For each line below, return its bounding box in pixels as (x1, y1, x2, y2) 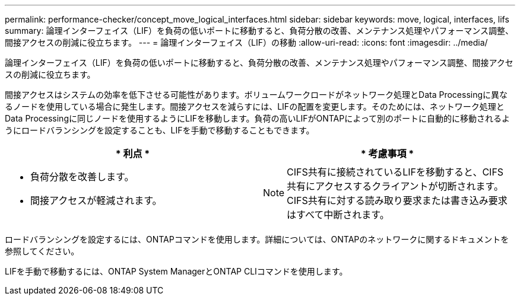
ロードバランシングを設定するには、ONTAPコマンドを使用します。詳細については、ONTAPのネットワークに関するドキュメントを (5, 234, 509, 244)
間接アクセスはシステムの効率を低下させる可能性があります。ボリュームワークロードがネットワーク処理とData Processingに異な (5, 90, 508, 100)
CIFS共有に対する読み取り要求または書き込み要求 (287, 194, 508, 206)
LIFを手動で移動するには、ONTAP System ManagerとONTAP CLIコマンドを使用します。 (5, 266, 348, 276)
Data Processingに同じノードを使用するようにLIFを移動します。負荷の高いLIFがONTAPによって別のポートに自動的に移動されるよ (5, 113, 511, 123)
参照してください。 (5, 246, 80, 256)
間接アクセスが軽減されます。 (30, 194, 162, 206)
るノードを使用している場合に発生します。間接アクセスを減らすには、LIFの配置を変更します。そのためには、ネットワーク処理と (5, 101, 505, 111)
